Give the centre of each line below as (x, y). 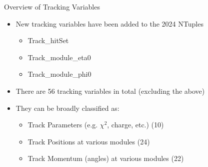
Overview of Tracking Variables (52, 7)
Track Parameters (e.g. (63, 125)
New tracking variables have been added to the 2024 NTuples (109, 23)
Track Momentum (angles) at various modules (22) (106, 158)
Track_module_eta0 (59, 57)
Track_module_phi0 (59, 74)
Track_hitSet (48, 40)
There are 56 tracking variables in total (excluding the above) (110, 91)
